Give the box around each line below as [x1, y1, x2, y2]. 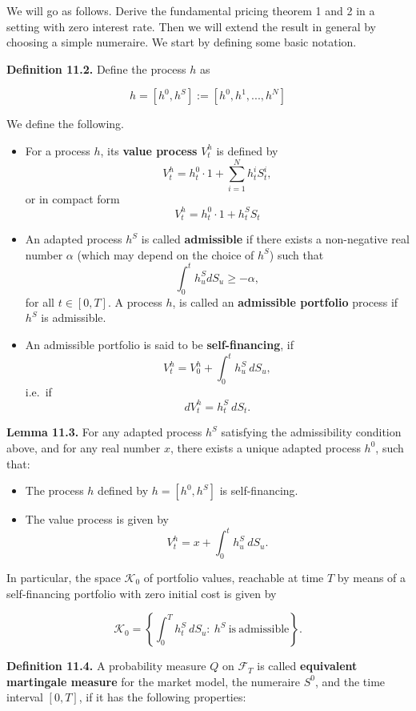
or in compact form [25, 190, 120, 207]
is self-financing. [219, 482, 298, 499]
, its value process [100, 142, 198, 159]
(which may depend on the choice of [77, 246, 254, 263]
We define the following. [6, 115, 125, 132]
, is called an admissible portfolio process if [172, 293, 398, 310]
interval [6, 689, 43, 705]
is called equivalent [257, 657, 358, 674]
